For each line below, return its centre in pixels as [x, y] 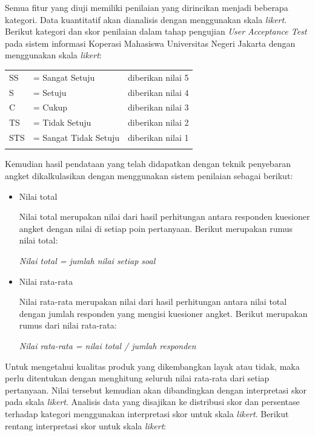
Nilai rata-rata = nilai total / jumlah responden [108, 345]
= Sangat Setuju [64, 77]
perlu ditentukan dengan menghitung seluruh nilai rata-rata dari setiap [137, 378]
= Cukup [50, 107]
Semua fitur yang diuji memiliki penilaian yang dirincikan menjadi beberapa [147, 7]
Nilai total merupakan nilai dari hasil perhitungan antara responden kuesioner [164, 216]
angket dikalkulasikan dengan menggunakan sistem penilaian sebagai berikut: [149, 176]
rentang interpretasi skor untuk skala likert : [86, 425]
